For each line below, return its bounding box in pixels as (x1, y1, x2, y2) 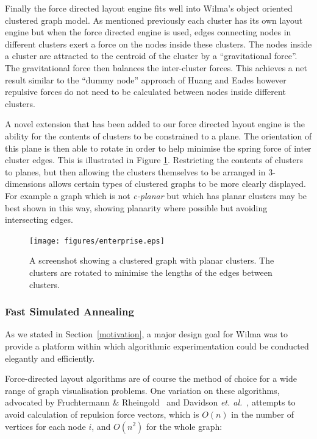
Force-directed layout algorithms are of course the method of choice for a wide (5, 372, 297, 385)
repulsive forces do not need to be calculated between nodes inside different (5, 85, 286, 98)
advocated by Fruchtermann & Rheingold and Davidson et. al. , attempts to (5, 396, 296, 409)
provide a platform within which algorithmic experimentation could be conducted (5, 339, 309, 352)
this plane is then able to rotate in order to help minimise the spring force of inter (5, 141, 312, 154)
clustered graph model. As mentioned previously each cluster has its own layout (5, 13, 303, 26)
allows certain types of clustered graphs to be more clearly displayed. (48, 177, 306, 190)
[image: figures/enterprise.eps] (29, 236, 165, 245)
